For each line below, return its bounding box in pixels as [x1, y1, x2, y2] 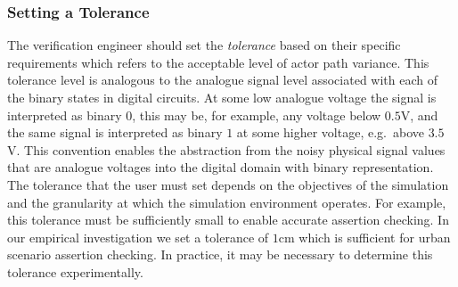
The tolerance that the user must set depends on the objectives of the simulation [7, 175, 449, 193]
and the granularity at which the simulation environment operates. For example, [7, 193, 446, 211]
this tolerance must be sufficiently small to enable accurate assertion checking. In [7, 210, 449, 229]
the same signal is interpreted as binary [7, 123, 223, 142]
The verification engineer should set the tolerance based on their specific [7, 36, 401, 54]
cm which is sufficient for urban [278, 227, 451, 246]
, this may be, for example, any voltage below [132, 105, 381, 124]
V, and [400, 105, 438, 124]
